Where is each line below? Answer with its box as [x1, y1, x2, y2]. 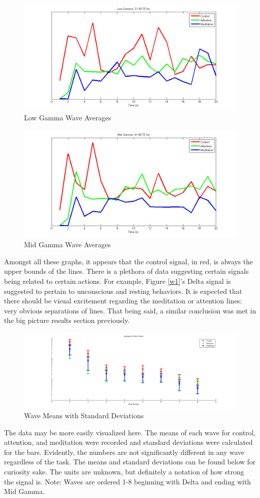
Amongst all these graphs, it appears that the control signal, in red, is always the [4, 256, 253, 266]
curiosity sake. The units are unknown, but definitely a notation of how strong [4, 466, 244, 477]
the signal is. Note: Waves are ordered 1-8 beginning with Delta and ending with [4, 476, 251, 486]
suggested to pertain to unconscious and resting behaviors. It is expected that [4, 285, 242, 296]
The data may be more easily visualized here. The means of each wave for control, [4, 427, 256, 437]
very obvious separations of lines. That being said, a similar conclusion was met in [4, 305, 256, 315]
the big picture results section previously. [4, 315, 130, 325]
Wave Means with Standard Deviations [24, 410, 144, 421]
